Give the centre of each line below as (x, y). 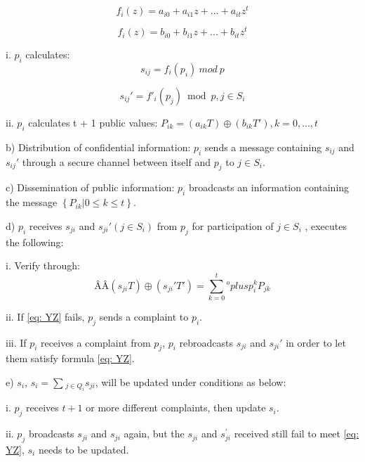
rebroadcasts (206, 342)
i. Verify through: (43, 265)
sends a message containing (263, 147)
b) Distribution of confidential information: (98, 147)
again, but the (154, 434)
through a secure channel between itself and (116, 161)
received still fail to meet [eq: (297, 434)
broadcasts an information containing (269, 187)
